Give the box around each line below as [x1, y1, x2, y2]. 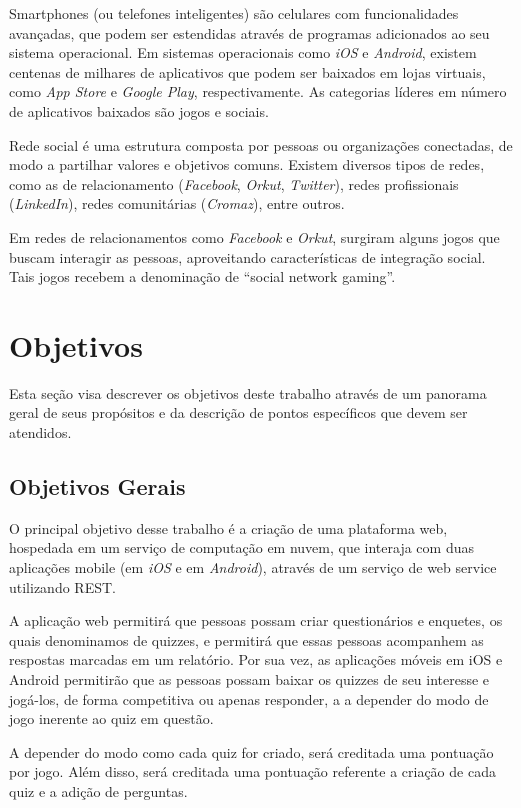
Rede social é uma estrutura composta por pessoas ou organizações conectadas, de [9, 134, 513, 155]
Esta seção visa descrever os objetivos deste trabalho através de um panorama [9, 382, 487, 403]
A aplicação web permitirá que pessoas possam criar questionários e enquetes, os [9, 610, 503, 631]
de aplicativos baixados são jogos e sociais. [9, 100, 269, 121]
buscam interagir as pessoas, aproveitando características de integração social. [9, 246, 486, 267]
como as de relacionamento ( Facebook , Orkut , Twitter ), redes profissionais [9, 173, 459, 194]
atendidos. [9, 422, 72, 443]
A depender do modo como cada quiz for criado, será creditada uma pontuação [9, 741, 494, 762]
